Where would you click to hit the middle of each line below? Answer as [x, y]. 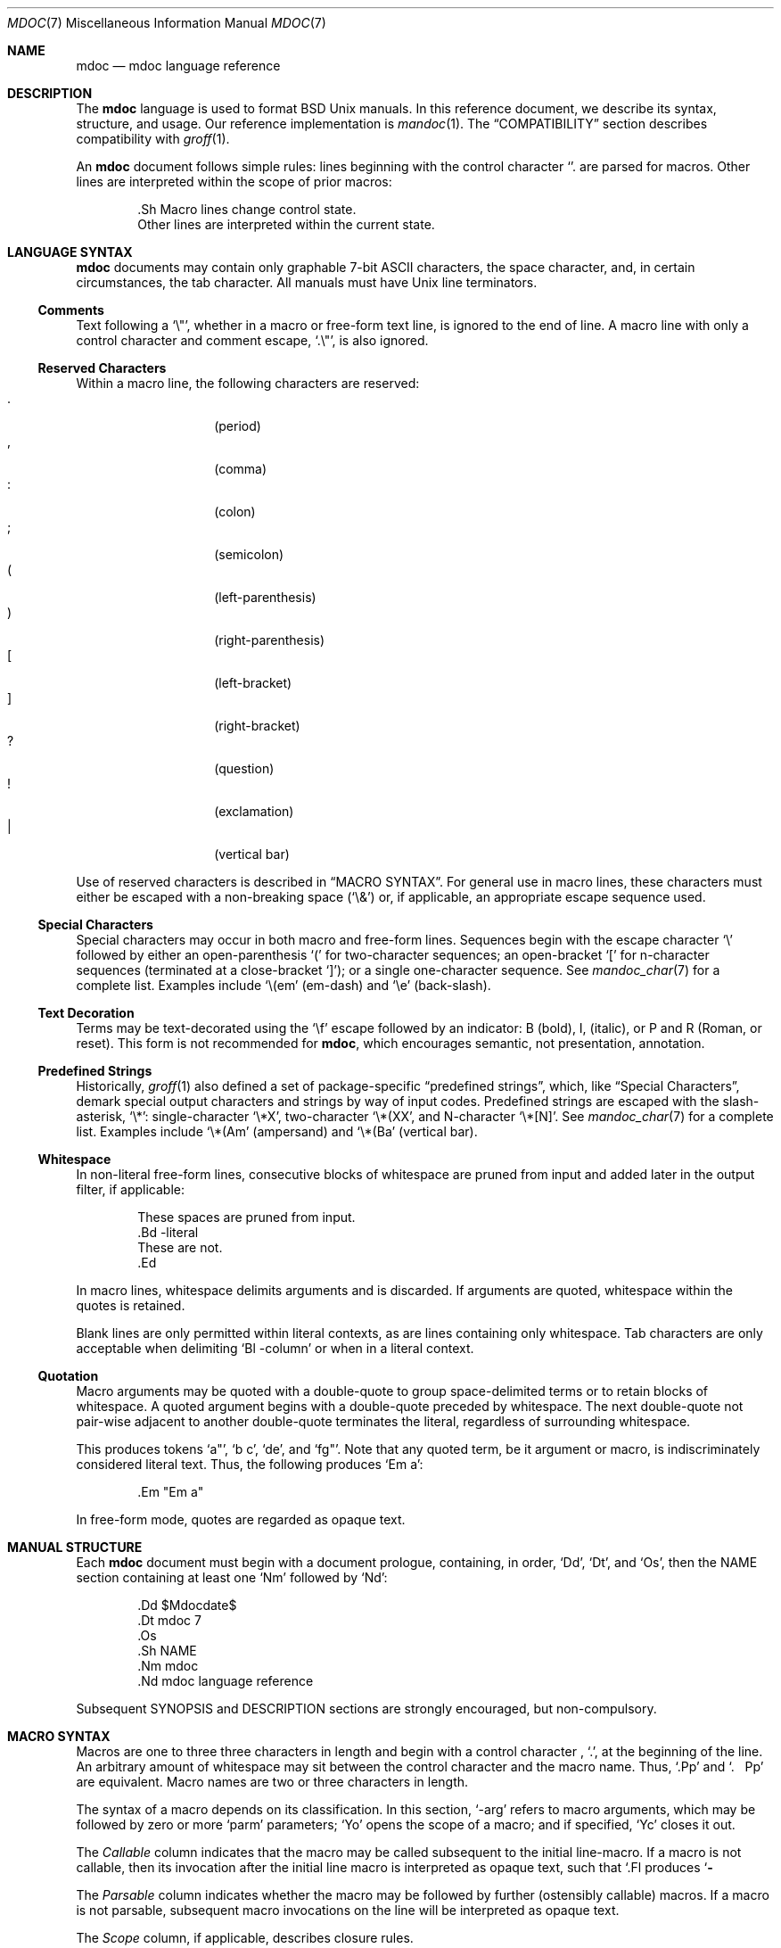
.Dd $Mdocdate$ [187, 1605]
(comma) [241, 469]
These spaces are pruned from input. [247, 1217]
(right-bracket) [257, 726]
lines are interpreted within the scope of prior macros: [234, 182]
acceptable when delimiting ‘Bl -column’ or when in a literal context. [275, 1348]
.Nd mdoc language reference [226, 1681]
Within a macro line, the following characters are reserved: [248, 383]
